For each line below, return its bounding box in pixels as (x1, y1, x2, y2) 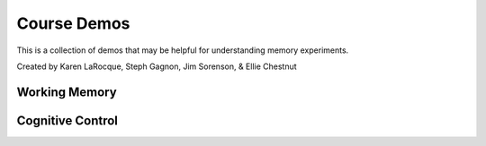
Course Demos (16, 13, 130, 33)
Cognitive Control (16, 113, 119, 128)
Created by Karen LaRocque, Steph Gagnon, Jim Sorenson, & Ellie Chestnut (16, 61, 297, 72)
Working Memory (16, 84, 117, 99)
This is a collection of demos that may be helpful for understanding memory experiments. (16, 45, 349, 56)
